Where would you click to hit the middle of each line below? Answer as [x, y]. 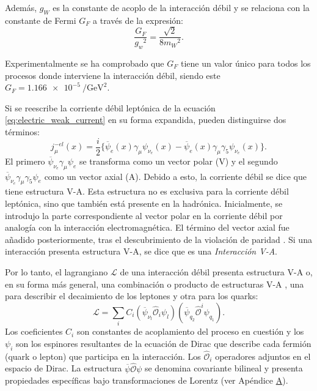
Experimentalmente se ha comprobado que [85, 63]
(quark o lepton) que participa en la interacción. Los [103, 356]
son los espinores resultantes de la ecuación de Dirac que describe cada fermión [163, 343]
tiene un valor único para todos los [246, 63]
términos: [22, 132]
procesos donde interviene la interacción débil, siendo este [113, 75]
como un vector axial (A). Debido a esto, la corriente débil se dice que [175, 176]
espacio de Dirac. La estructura [64, 368]
